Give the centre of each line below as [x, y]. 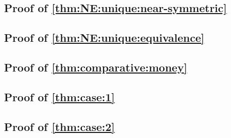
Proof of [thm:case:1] [60, 96]
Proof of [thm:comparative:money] [96, 67]
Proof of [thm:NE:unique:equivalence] [104, 38]
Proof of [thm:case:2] [60, 126]
